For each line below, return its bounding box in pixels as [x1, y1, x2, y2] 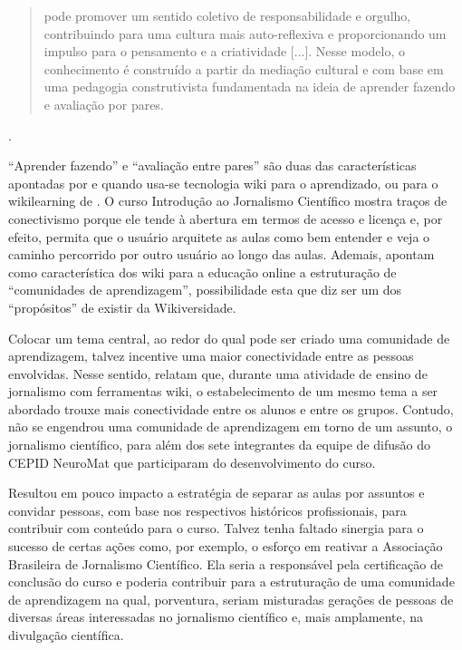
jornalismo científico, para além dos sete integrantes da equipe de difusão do [8, 435, 430, 454]
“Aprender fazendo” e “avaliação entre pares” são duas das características [8, 156, 417, 175]
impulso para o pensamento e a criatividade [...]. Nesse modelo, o [43, 42, 405, 61]
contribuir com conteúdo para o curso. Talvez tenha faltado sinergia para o [8, 519, 424, 538]
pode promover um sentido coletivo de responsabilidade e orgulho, [43, 6, 411, 24]
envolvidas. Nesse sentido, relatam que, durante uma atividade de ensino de [8, 364, 428, 383]
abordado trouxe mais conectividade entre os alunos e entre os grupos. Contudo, [8, 399, 454, 418]
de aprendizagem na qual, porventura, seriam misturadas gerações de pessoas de [8, 589, 454, 608]
